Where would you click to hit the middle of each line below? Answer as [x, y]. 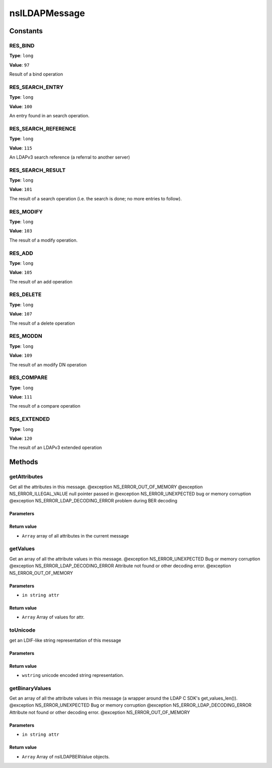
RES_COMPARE [28, 377]
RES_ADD [21, 253]
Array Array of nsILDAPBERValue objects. [66, 756]
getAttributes [26, 477]
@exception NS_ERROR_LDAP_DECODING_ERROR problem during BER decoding [93, 501]
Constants [26, 31]
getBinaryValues [30, 688]
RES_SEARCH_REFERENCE [43, 128]
